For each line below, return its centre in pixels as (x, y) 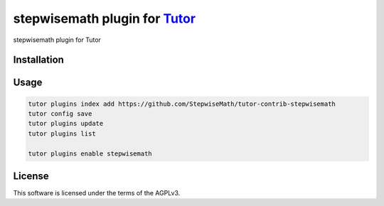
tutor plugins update (66, 124)
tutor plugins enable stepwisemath (90, 153)
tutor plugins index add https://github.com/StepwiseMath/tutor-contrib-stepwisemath (182, 104)
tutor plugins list (62, 134)
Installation (38, 60)
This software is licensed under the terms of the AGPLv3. (97, 193)
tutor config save (60, 113)
